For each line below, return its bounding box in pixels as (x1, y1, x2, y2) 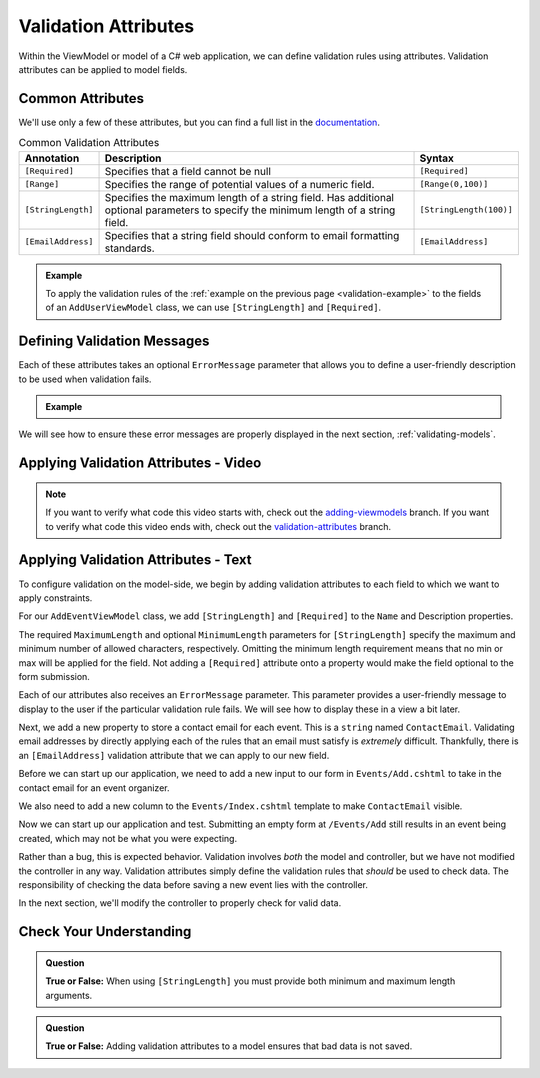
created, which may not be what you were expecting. (18, 832, 238, 844)
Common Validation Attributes (18, 136, 160, 150)
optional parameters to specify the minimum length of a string (104, 203, 396, 217)
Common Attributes (18, 90, 145, 107)
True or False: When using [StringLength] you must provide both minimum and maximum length (45, 975, 456, 987)
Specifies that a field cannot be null (104, 164, 272, 178)
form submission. (18, 670, 90, 682)
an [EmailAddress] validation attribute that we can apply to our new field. (18, 749, 330, 761)
